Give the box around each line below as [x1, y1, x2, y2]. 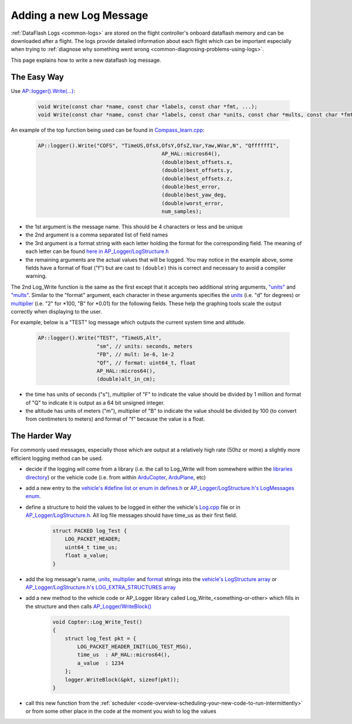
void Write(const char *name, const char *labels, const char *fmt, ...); [38, 103, 258, 110]
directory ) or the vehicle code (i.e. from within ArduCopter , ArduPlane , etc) [25, 473, 207, 481]
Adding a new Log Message [11, 9, 149, 22]
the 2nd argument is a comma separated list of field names [25, 231, 168, 238]
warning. [25, 272, 47, 279]
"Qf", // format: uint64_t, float [96, 359, 196, 366]
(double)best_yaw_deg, [161, 192, 227, 198]
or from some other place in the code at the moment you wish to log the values [25, 708, 216, 715]
